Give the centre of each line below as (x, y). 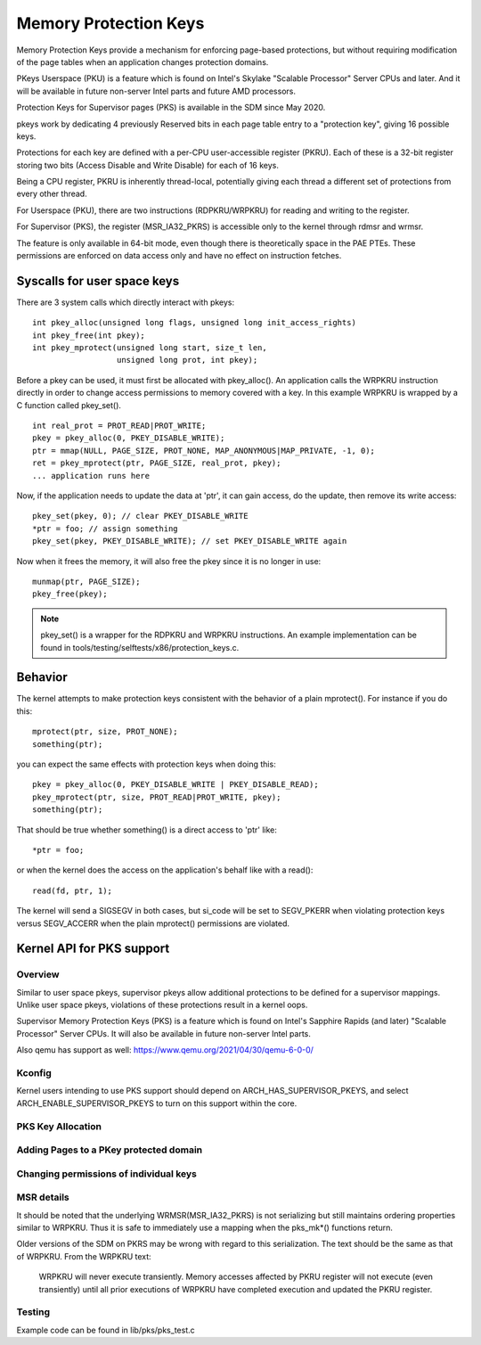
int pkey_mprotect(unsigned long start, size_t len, (150, 348)
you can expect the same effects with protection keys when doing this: (146, 764)
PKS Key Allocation (59, 1126)
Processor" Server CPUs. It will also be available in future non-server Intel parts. (164, 1033)
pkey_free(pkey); (70, 594)
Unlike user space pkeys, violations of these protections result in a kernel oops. (162, 1005)
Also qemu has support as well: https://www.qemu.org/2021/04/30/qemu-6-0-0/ (165, 1050)
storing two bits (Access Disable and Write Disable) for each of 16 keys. (148, 165)
